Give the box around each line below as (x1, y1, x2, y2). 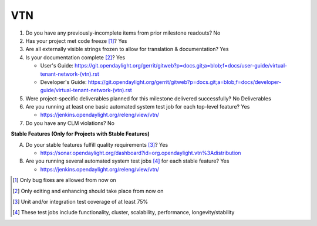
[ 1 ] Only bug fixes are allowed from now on (12, 177, 117, 184)
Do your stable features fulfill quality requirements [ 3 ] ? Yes (25, 141, 168, 148)
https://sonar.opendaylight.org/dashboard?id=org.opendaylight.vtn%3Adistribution (40, 150, 241, 157)
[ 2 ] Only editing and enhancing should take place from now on (12, 187, 164, 194)
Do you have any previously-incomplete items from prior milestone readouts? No (25, 29, 221, 36)
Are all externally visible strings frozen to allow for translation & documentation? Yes (25, 46, 229, 53)
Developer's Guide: (40, 78, 87, 85)
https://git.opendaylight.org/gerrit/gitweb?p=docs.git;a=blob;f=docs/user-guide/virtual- (74, 62, 288, 69)
